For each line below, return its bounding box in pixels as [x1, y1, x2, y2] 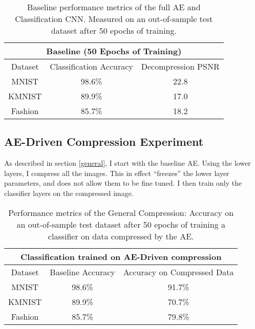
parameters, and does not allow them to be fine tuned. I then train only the [4, 178, 242, 188]
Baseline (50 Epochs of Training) [46, 45, 182, 57]
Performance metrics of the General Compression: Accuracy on [8, 206, 234, 218]
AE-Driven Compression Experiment [4, 134, 204, 149]
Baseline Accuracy [50, 266, 115, 278]
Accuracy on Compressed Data [123, 266, 234, 278]
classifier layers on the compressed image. [4, 187, 134, 198]
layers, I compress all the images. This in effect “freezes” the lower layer [4, 167, 229, 178]
